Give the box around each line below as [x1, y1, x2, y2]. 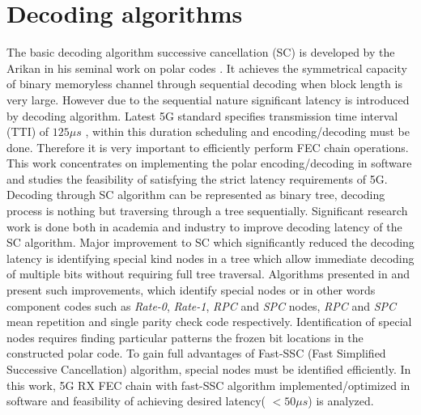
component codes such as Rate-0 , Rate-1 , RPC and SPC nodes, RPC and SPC [6, 297, 397, 314]
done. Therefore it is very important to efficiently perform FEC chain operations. [6, 138, 409, 155]
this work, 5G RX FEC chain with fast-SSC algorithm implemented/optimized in [6, 376, 410, 393]
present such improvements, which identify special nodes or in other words [6, 282, 376, 299]
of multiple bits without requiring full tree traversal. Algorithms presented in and [6, 265, 410, 282]
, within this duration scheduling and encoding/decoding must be [85, 123, 410, 140]
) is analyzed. [308, 392, 374, 409]
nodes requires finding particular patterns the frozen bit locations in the [6, 328, 364, 345]
